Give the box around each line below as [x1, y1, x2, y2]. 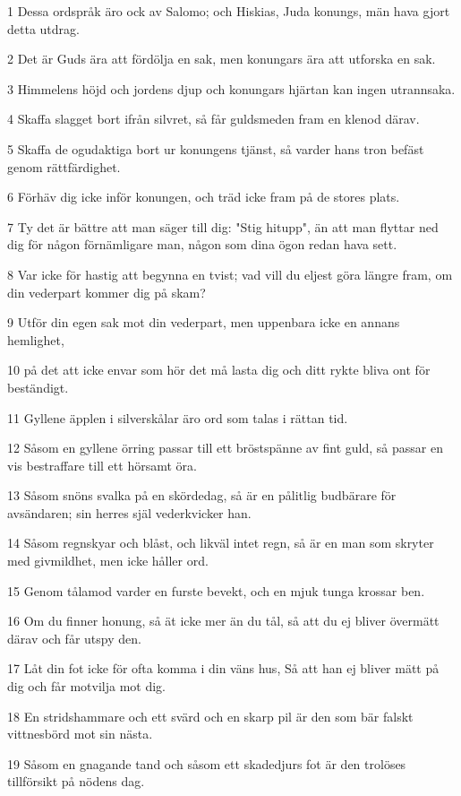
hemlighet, [7, 330, 64, 349]
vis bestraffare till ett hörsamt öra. [7, 455, 197, 474]
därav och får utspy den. [7, 628, 141, 647]
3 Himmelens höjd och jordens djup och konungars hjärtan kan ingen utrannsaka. [7, 79, 456, 98]
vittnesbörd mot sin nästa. [7, 724, 153, 743]
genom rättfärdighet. [7, 157, 121, 176]
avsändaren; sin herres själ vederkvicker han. [7, 503, 252, 522]
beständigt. [7, 377, 69, 396]
